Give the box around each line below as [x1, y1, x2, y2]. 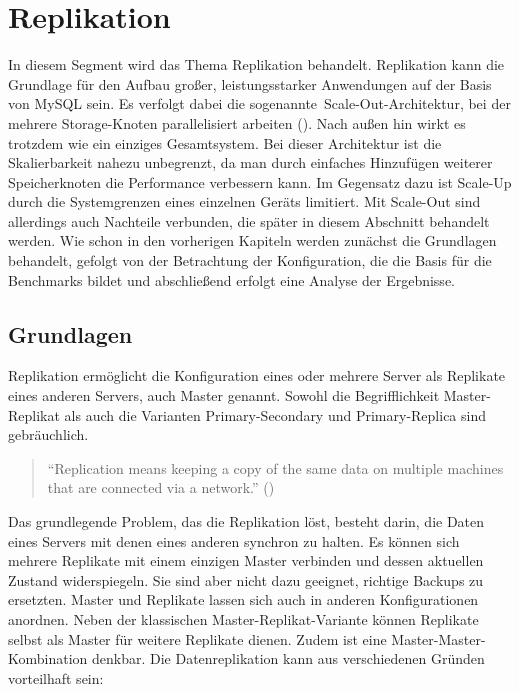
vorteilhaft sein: [8, 667, 104, 688]
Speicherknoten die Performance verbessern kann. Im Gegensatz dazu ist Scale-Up [8, 171, 512, 192]
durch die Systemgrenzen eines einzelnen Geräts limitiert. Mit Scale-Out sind [8, 191, 481, 212]
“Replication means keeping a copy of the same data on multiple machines [47, 457, 504, 478]
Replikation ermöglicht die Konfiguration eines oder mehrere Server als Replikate [8, 365, 506, 386]
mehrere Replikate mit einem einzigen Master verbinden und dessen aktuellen [8, 550, 484, 571]
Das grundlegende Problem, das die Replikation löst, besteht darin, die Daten [8, 511, 485, 532]
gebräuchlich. [8, 424, 89, 445]
